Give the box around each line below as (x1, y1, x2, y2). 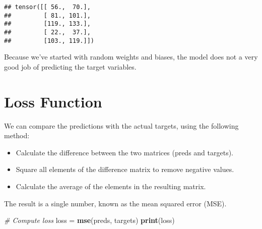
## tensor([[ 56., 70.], (4, 4, 91, 11)
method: (4, 130, 30, 141)
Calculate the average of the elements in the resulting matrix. (16, 181, 206, 191)
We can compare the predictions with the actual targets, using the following (4, 120, 239, 131)
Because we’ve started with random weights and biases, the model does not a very (4, 51, 258, 62)
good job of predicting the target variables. (4, 61, 137, 72)
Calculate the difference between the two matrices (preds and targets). (16, 147, 234, 157)
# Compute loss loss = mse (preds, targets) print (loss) (4, 215, 175, 225)
